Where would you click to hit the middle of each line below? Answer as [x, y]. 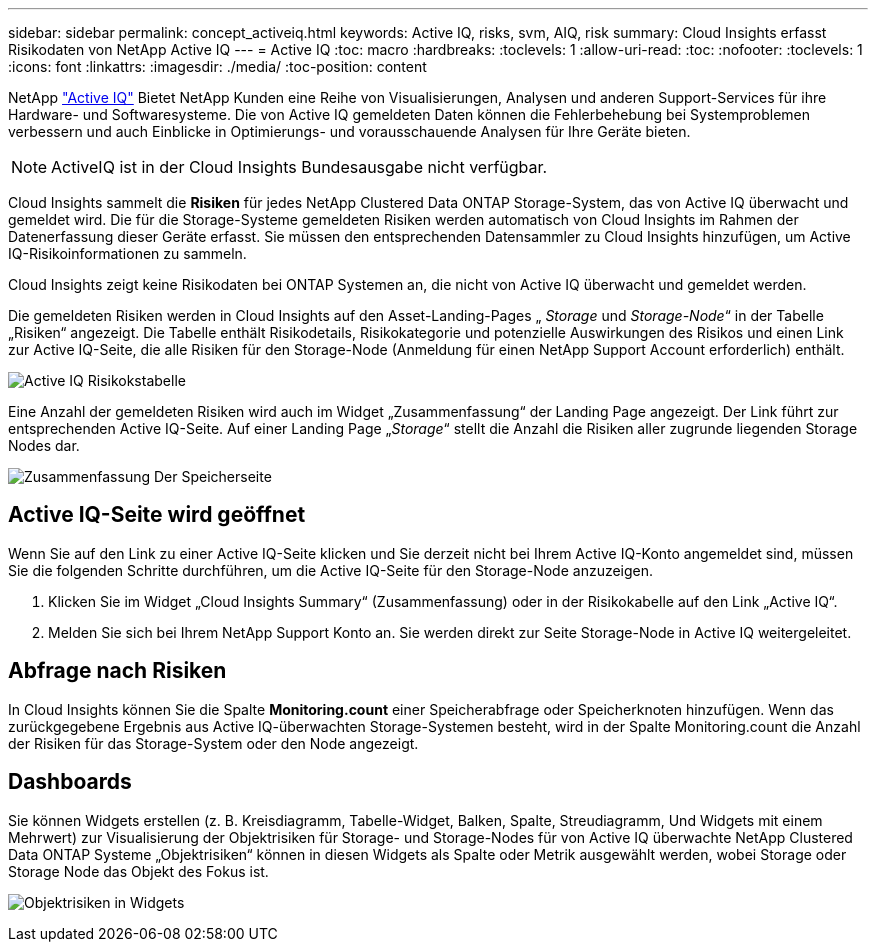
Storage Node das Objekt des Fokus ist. [138, 871]
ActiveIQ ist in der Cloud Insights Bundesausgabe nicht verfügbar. [299, 167]
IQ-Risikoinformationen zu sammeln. [127, 253]
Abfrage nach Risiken [117, 671]
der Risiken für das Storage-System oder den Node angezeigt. [213, 743]
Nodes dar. [44, 445]
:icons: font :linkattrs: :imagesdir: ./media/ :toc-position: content [217, 66]
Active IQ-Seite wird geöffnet [157, 515]
